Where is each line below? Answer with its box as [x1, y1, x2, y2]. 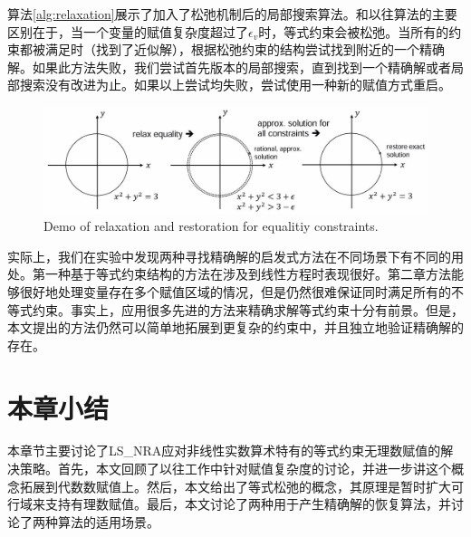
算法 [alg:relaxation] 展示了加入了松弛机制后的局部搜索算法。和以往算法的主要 [7, 5, 457, 23]
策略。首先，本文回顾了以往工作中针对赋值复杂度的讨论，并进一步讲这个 [19, 459, 451, 478]
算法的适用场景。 [57, 512, 159, 531]
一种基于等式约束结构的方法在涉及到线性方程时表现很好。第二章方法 [44, 264, 451, 283]
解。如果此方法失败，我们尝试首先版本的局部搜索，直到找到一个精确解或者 [7, 57, 451, 76]
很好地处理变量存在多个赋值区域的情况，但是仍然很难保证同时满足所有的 [19, 282, 451, 301]
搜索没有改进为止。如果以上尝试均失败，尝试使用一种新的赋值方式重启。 [19, 75, 451, 94]
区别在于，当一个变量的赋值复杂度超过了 [7, 22, 248, 41]
